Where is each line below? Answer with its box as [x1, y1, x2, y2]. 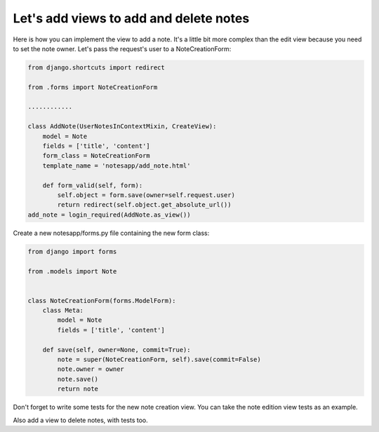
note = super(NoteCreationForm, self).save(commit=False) [57, 356, 261, 364]
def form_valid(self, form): [42, 181, 143, 189]
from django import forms [27, 248, 117, 255]
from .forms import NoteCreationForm [27, 83, 158, 91]
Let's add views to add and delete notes [13, 11, 250, 26]
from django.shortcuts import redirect [27, 63, 165, 72]
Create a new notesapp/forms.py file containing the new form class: [13, 229, 210, 237]
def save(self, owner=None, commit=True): [42, 346, 191, 353]
